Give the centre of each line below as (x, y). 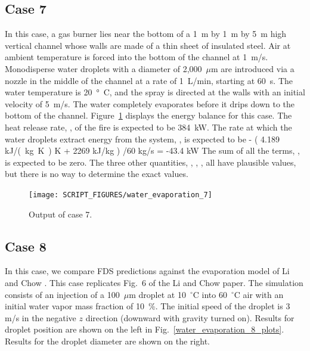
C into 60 (210, 294)
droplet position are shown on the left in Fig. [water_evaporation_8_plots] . (145, 329)
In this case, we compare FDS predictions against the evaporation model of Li (147, 271)
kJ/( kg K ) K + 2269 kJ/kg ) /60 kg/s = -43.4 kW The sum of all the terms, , (152, 150)
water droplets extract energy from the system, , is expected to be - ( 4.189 (142, 139)
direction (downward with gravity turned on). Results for (190, 317)
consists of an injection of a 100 (62, 294)
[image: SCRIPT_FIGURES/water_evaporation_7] (120, 195)
